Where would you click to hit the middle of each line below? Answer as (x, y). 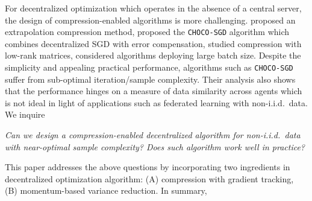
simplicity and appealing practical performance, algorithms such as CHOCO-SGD (149, 67)
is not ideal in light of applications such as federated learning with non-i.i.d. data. (156, 102)
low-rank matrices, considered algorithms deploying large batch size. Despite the (153, 55)
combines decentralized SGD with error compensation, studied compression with (153, 43)
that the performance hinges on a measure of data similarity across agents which (154, 91)
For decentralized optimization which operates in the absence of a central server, (153, 8)
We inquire (25, 114)
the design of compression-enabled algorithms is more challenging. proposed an (150, 20)
